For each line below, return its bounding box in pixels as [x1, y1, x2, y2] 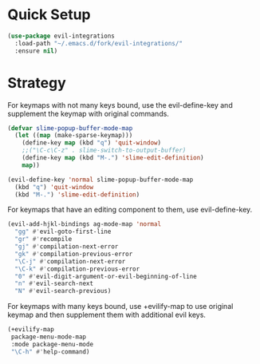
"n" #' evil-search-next [14, 279, 93, 288]
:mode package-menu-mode [10, 340, 93, 348]
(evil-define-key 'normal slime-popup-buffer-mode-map [7, 176, 194, 184]
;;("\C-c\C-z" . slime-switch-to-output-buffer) [22, 146, 187, 155]
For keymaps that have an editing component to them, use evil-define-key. [7, 205, 253, 215]
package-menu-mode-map [10, 333, 87, 341]
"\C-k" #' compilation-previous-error [14, 265, 140, 273]
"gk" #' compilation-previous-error [14, 250, 133, 258]
